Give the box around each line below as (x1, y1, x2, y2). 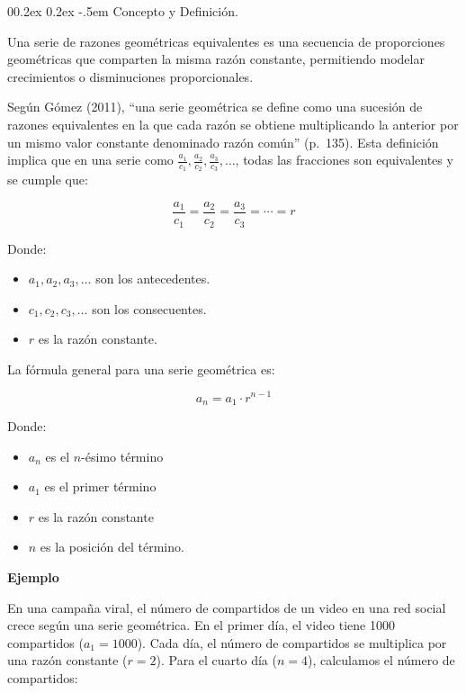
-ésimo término (81, 446, 164, 465)
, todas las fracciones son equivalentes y (235, 150, 453, 169)
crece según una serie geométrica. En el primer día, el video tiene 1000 (7, 616, 395, 634)
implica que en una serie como (7, 150, 174, 169)
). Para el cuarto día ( (156, 651, 277, 670)
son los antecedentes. (95, 269, 211, 288)
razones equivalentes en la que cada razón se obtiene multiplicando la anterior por (7, 114, 459, 133)
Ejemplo (7, 567, 59, 586)
